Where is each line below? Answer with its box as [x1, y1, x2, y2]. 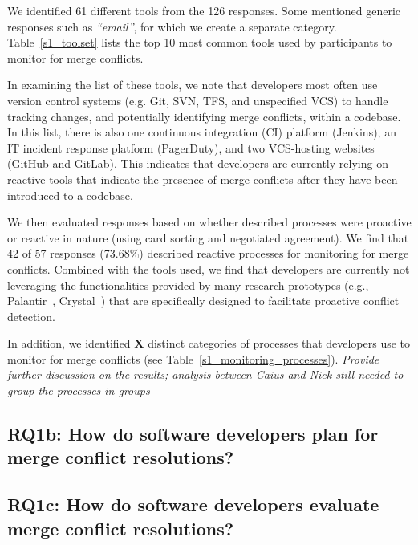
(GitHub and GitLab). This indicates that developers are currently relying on [7, 155, 388, 172]
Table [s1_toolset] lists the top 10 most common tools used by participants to [7, 34, 392, 51]
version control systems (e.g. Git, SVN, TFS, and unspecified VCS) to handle [7, 92, 388, 108]
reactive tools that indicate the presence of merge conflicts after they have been [7, 170, 398, 187]
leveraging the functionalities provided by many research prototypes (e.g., [7, 276, 369, 293]
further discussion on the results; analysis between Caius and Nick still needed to [7, 366, 404, 383]
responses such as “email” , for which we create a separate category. [7, 18, 337, 35]
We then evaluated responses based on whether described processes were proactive [7, 214, 412, 230]
